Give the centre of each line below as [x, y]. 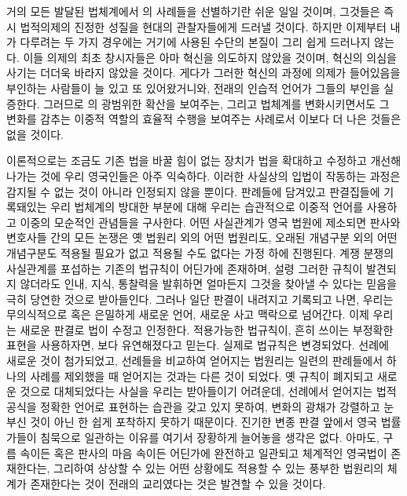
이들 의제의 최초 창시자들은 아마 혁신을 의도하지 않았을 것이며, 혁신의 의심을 [210, 57]
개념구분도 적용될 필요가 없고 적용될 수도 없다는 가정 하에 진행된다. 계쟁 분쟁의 [200, 252]
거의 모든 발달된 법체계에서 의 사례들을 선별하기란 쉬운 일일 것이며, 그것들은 [193, 11]
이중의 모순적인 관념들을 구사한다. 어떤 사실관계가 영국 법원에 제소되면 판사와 [210, 222]
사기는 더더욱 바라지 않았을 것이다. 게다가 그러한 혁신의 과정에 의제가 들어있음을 [203, 73]
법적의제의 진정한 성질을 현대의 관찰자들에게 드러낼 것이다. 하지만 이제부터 [203, 26]
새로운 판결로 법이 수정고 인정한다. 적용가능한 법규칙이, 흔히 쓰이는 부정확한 [207, 329]
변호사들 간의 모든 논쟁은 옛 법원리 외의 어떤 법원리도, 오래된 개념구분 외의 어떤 [202, 237]
